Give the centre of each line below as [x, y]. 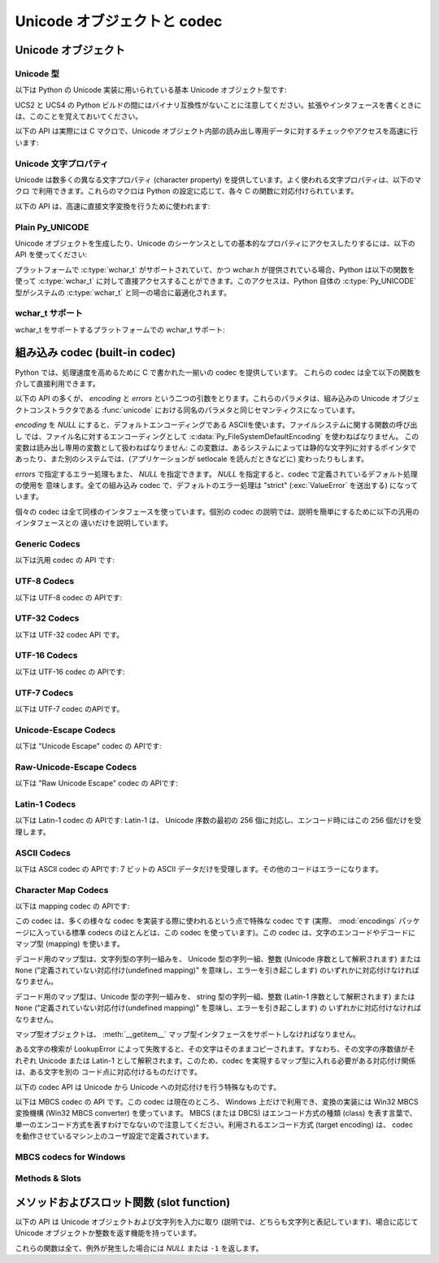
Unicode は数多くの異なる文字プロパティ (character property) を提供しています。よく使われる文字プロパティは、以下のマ [218, 180]
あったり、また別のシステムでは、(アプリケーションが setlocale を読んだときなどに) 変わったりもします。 [192, 459]
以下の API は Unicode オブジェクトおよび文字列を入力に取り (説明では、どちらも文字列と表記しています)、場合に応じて [217, 1222]
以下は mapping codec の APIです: [72, 906]
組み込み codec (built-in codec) [96, 353]
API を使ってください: [51, 255]
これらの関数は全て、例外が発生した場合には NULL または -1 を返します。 [139, 1248]
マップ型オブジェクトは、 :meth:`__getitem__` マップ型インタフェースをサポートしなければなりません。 [188, 1034]
